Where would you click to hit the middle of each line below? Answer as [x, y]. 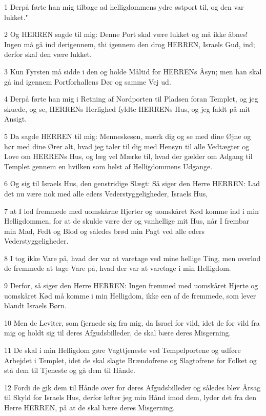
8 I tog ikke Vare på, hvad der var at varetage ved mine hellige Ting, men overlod [132, 258]
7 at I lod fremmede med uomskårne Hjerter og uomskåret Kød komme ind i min [131, 211]
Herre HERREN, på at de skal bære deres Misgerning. [89, 407]
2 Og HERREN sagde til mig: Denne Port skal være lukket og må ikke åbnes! [126, 34]
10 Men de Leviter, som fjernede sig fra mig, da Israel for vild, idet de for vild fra [132, 322]
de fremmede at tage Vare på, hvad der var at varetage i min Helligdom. [118, 268]
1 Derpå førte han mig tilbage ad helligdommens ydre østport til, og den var [124, 7]
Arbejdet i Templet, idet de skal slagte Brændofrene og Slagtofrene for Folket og [130, 360]
